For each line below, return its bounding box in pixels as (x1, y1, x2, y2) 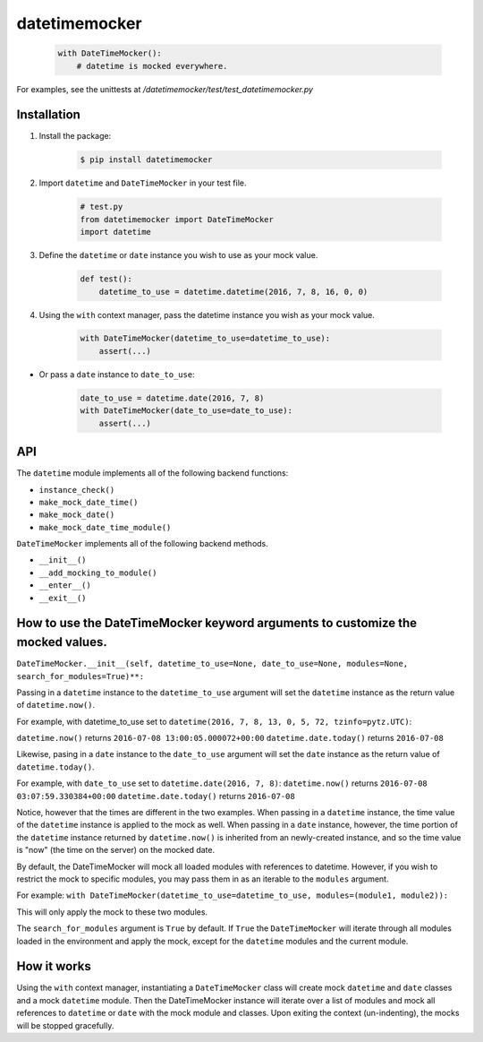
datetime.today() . (16, 762, 95, 772)
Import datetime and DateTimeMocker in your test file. (38, 177, 247, 188)
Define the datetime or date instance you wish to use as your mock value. (38, 250, 318, 261)
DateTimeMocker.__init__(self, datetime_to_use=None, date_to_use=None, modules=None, (16, 659, 409, 669)
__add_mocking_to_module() (38, 567, 157, 578)
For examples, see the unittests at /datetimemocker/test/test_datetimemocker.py (16, 83, 313, 94)
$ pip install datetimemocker (80, 155, 213, 165)
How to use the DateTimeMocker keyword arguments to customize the (16, 616, 418, 631)
